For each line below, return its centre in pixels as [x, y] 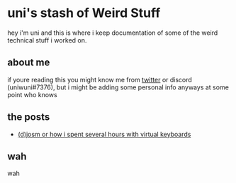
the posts [29, 117]
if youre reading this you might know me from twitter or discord [100, 79]
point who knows [33, 94]
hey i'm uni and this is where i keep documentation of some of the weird [113, 33]
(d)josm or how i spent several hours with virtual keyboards [104, 134]
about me [29, 63]
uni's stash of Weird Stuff [84, 13]
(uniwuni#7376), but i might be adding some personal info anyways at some [118, 87]
